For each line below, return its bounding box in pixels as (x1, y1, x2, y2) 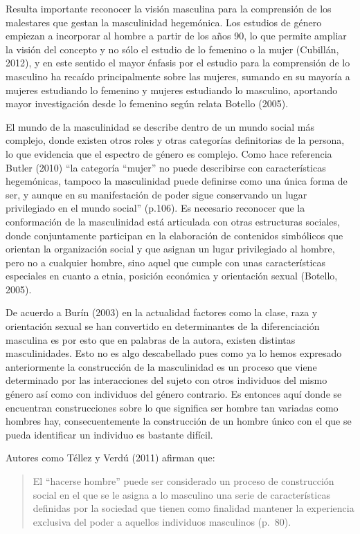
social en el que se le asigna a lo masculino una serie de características (33, 487, 330, 501)
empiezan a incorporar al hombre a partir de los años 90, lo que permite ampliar (6, 28, 347, 43)
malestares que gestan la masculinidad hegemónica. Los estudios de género (6, 15, 322, 29)
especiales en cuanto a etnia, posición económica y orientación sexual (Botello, (6, 268, 338, 283)
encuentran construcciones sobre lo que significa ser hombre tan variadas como (6, 400, 339, 414)
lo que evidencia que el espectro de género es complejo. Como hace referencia (6, 146, 332, 160)
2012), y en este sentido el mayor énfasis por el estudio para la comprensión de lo (6, 55, 350, 70)
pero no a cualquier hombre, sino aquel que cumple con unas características (6, 255, 326, 269)
